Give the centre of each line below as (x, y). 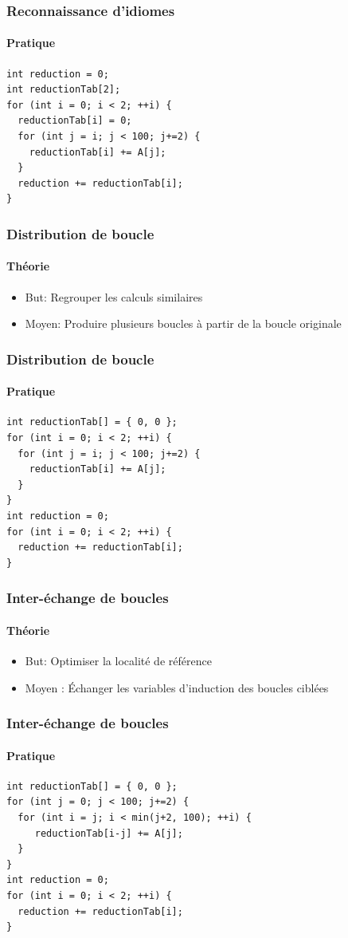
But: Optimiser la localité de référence (118, 661)
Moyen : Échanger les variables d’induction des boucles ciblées (177, 687)
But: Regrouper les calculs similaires (114, 296)
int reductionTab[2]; (64, 90)
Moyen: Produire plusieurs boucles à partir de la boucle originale (183, 323)
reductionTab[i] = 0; (75, 121)
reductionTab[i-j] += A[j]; (109, 833)
